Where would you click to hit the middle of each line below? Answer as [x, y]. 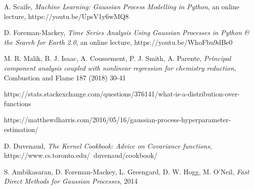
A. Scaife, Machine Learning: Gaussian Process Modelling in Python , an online [122, 6]
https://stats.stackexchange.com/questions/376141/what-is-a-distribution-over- [122, 94]
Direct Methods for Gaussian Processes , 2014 [71, 181]
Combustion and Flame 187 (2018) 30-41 [65, 77]
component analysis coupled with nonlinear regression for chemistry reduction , [120, 67]
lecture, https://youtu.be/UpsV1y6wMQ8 [67, 16]
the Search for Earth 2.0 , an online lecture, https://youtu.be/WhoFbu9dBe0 [118, 42]
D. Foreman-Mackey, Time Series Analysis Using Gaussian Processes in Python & [127, 32]
